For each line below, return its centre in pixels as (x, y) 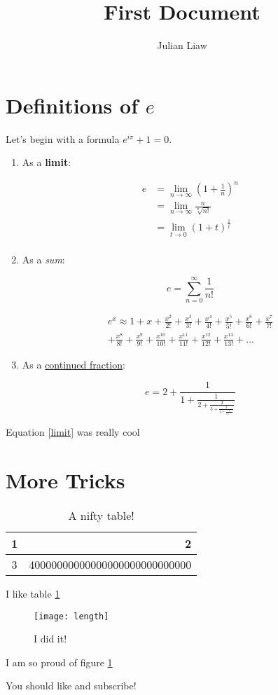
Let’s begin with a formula (63, 138)
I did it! (50, 639)
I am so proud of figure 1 (59, 662)
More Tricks (65, 480)
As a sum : (43, 260)
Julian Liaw (182, 45)
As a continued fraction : (74, 364)
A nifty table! (101, 515)
